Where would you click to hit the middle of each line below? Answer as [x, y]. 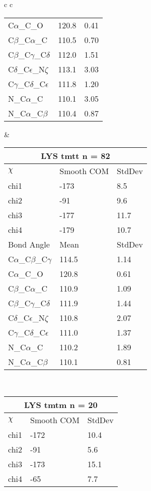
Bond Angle [29, 244]
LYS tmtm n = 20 [61, 404]
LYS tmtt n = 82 [75, 156]
